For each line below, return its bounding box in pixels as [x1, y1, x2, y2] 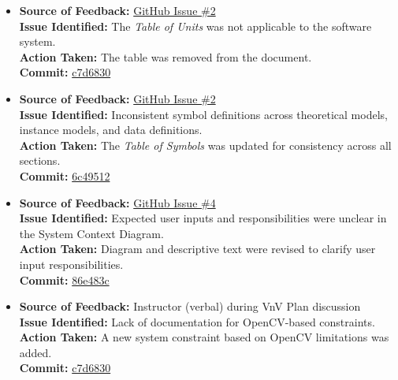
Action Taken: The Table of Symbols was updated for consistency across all [19, 136, 392, 153]
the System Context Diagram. [19, 225, 164, 241]
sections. [19, 152, 61, 169]
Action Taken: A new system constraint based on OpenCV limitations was [19, 329, 389, 345]
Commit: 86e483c [19, 271, 110, 288]
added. [19, 344, 52, 360]
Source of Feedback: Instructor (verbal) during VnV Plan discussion [19, 298, 361, 315]
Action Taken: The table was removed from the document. [19, 48, 312, 65]
